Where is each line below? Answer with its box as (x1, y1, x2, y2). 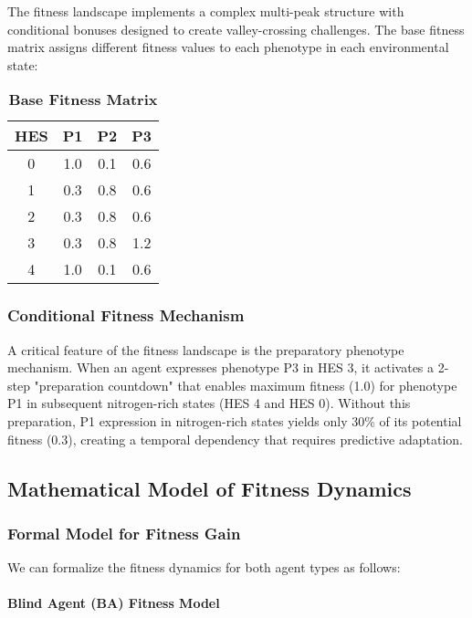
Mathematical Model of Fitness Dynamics (7, 474, 412, 502)
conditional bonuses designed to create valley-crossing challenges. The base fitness (7, 19, 465, 38)
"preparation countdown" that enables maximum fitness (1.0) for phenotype (34, 375, 457, 394)
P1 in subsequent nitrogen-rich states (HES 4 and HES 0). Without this (7, 393, 411, 413)
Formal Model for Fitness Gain (7, 521, 241, 544)
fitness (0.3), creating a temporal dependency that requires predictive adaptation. (7, 429, 464, 448)
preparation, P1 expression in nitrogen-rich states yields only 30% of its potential (7, 411, 462, 430)
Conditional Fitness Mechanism (7, 304, 245, 327)
